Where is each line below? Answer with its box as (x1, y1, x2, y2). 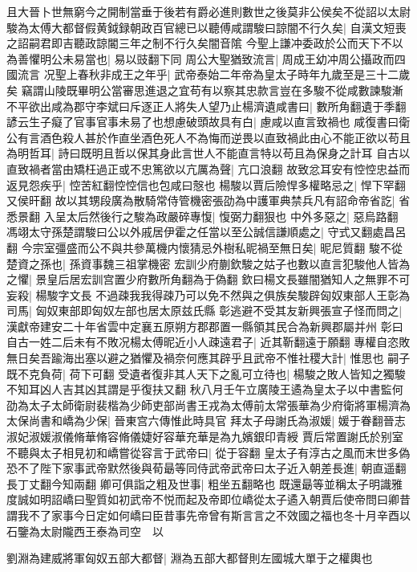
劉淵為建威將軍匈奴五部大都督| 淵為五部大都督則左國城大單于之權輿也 (6, 550, 373, 566)
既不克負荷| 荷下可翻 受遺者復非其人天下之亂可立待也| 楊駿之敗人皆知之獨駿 (6, 365, 406, 382)
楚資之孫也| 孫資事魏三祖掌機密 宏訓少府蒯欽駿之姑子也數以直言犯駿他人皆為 (6, 255, 411, 272)
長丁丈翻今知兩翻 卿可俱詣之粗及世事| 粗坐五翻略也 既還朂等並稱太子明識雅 (6, 475, 403, 492)
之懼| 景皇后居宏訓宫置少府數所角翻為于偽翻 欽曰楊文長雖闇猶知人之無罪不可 (6, 271, 411, 288)
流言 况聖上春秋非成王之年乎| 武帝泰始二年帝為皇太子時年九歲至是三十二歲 (17, 66, 411, 83)
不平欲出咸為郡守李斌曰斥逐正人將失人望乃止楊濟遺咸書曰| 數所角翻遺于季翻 (6, 97, 407, 114)
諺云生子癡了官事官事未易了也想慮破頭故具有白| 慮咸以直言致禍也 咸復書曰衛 (6, 113, 411, 130)
